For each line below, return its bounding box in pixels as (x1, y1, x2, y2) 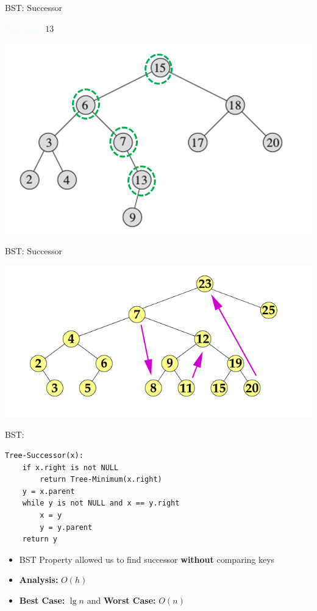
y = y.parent (40, 523, 93, 532)
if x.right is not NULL (22, 463, 119, 472)
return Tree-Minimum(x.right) (40, 475, 162, 484)
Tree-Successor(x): (5, 451, 84, 460)
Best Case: (19, 593, 65, 606)
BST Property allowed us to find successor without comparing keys (19, 552, 275, 565)
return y (22, 535, 57, 544)
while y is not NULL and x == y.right (22, 499, 180, 508)
